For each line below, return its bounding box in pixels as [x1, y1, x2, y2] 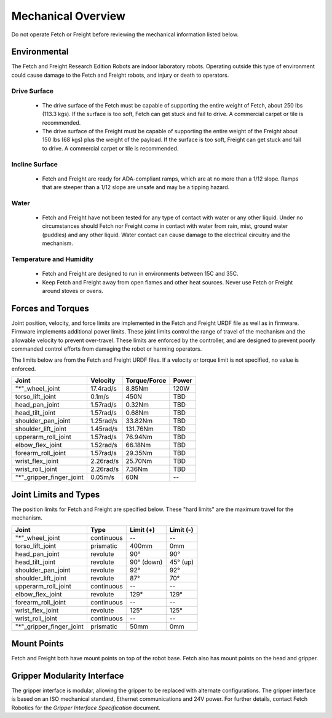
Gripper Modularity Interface [11, 670, 124, 681]
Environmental [11, 47, 69, 57]
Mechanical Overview [11, 9, 126, 23]
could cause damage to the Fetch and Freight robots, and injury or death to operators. [11, 71, 229, 79]
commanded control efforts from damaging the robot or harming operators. [11, 345, 202, 353]
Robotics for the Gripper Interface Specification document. [11, 704, 161, 711]
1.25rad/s [90, 416, 118, 425]
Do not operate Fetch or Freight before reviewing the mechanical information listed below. [11, 31, 239, 38]
